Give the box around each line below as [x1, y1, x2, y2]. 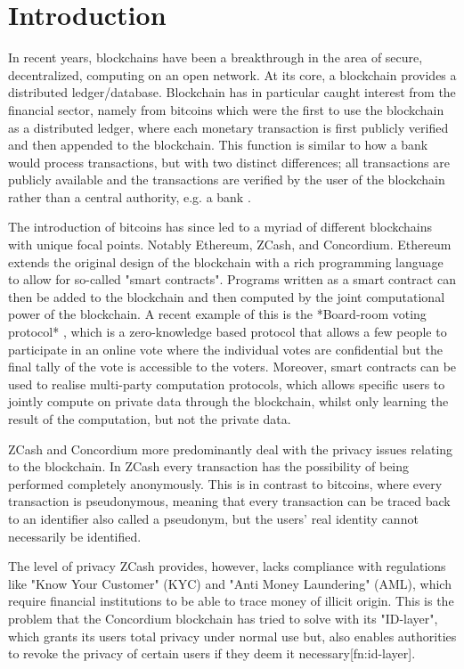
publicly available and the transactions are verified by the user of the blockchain [8, 170, 445, 189]
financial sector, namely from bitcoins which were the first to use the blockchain [8, 100, 444, 118]
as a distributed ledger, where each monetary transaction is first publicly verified [8, 118, 449, 136]
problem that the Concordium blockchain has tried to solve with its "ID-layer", [8, 608, 438, 627]
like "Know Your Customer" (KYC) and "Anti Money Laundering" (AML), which [8, 574, 452, 592]
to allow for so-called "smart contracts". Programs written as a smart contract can [8, 270, 456, 289]
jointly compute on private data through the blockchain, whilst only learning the [8, 392, 449, 411]
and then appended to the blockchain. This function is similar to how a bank [8, 135, 428, 154]
